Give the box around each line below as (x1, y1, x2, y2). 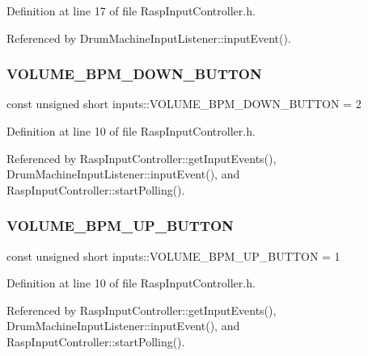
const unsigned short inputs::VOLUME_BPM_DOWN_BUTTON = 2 (6, 95, 362, 112)
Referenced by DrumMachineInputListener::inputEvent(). (6, 29, 291, 46)
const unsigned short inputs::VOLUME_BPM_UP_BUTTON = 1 (6, 247, 341, 264)
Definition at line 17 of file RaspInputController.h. (6, 2, 256, 19)
